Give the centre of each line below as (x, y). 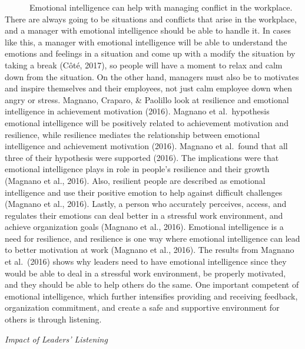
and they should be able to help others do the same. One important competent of (152, 284)
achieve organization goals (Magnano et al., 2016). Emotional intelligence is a (144, 227)
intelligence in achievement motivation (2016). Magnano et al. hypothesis (137, 111)
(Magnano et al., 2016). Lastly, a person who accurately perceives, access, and (146, 204)
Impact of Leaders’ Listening (56, 339)
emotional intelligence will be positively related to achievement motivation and (147, 122)
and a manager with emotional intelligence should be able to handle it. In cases (148, 30)
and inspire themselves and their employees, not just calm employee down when (149, 88)
